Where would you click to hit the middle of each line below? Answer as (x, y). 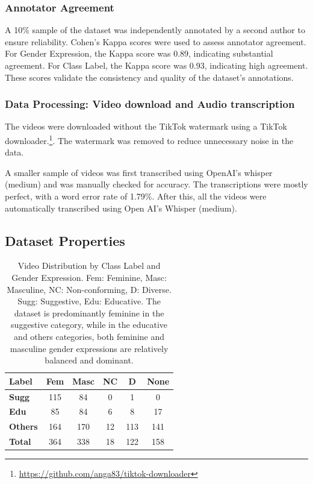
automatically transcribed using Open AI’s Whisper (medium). (121, 208)
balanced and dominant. (89, 360)
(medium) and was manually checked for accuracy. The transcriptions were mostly (156, 184)
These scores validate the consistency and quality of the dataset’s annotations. (149, 77)
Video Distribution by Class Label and (89, 266)
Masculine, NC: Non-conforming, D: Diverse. (89, 289)
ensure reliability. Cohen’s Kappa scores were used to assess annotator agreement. (156, 41)
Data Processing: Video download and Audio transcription (150, 104)
